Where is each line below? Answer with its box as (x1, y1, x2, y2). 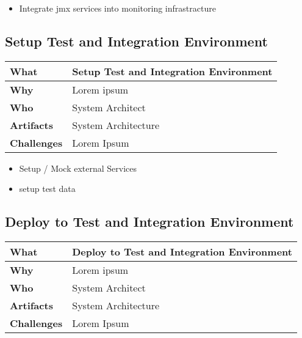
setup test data (19, 182, 76, 195)
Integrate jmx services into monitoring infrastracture (19, 2, 216, 14)
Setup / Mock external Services (19, 161, 137, 174)
